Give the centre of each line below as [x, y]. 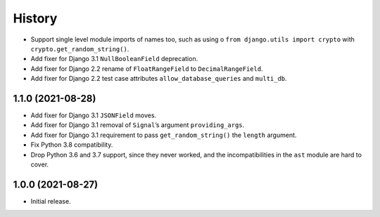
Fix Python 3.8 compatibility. [72, 145]
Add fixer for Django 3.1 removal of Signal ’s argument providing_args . [138, 125]
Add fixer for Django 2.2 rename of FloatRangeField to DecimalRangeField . [147, 68]
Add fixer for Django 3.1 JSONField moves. [94, 115]
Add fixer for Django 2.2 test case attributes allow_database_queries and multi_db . [159, 79]
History [35, 18]
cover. [40, 164]
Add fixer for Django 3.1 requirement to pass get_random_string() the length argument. [164, 135]
